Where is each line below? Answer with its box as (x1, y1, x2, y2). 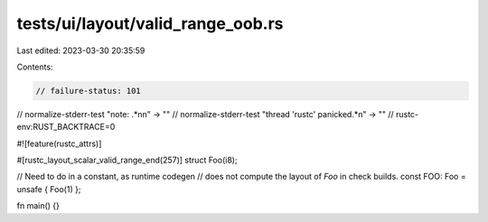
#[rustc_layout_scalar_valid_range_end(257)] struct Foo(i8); (16, 154, 239, 166)
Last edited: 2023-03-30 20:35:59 (16, 45, 145, 56)
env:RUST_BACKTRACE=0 (16, 122, 116, 133)
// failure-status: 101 (35, 86, 142, 96)
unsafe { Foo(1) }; (16, 183, 81, 194)
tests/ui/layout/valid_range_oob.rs (16, 14, 284, 33)
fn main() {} (16, 200, 61, 211)
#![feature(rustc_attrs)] (16, 138, 102, 149)
